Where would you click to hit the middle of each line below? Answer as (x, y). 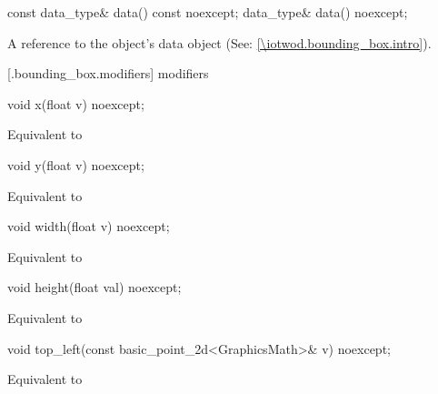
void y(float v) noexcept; (76, 164)
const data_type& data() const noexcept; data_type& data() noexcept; (208, 12)
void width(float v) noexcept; (89, 226)
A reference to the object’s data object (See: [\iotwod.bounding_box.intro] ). (219, 42)
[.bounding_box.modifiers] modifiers (108, 73)
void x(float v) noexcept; (76, 103)
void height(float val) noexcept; (95, 287)
